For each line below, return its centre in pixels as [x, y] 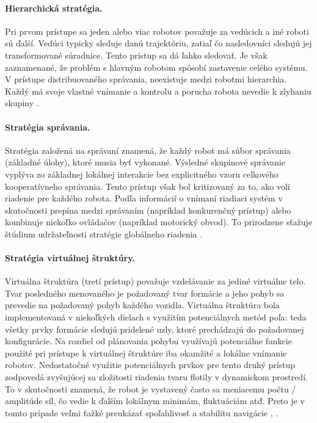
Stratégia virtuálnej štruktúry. [70, 258]
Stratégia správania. [48, 127]
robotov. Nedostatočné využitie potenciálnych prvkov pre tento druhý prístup [150, 365]
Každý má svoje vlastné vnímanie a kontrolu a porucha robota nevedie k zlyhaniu [158, 91]
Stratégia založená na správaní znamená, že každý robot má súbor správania [148, 150]
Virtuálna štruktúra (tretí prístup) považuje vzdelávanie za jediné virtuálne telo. [155, 281]
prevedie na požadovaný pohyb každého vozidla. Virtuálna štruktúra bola [142, 305]
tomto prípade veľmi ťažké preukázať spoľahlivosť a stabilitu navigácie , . [142, 412]
